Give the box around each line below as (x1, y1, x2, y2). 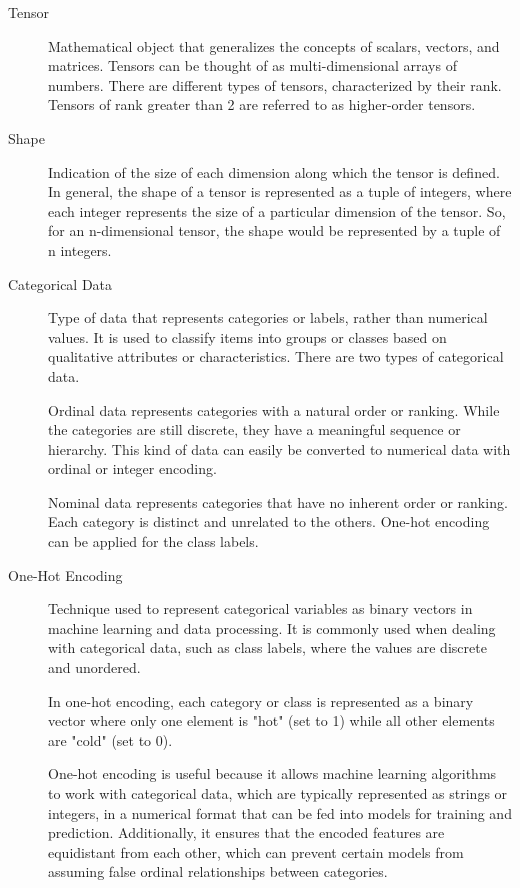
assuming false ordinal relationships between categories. (48, 861, 388, 882)
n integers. (48, 239, 112, 260)
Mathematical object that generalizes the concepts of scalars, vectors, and (48, 35, 500, 56)
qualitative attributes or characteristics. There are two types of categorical (48, 346, 504, 367)
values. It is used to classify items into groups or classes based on (48, 326, 447, 347)
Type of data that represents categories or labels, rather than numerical (48, 307, 488, 328)
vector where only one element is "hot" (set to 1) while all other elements (48, 710, 495, 731)
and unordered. (48, 657, 141, 678)
